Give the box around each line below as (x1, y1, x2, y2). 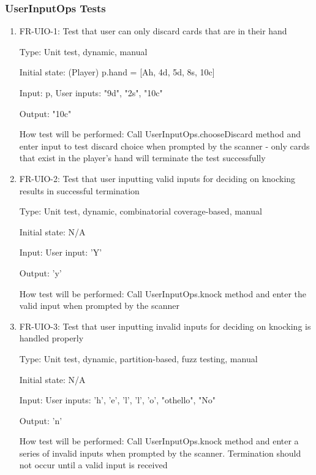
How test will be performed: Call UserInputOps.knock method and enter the (19, 287, 307, 300)
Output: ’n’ (19, 414, 62, 427)
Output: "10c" (19, 107, 72, 120)
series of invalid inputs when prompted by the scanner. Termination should (19, 446, 301, 459)
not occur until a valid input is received (19, 458, 168, 471)
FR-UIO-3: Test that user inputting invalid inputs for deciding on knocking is (19, 319, 311, 332)
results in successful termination (19, 184, 140, 197)
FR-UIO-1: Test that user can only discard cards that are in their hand (19, 25, 287, 37)
